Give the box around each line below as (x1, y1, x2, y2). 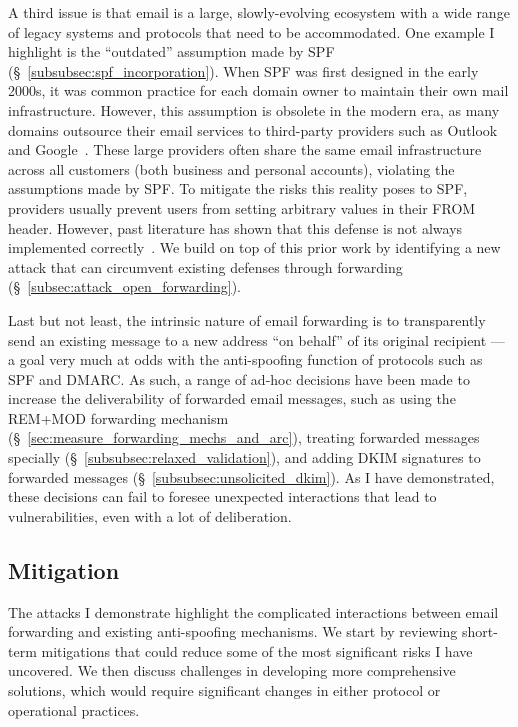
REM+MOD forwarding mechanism (8, 407, 229, 428)
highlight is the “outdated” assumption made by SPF (8, 41, 335, 62)
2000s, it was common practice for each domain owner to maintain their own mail (8, 80, 509, 101)
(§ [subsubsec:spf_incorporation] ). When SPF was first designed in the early (8, 60, 479, 81)
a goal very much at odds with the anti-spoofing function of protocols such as (8, 349, 483, 370)
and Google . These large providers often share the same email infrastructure (8, 139, 482, 160)
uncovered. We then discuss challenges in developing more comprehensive (8, 660, 456, 681)
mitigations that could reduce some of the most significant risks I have (41, 640, 473, 661)
